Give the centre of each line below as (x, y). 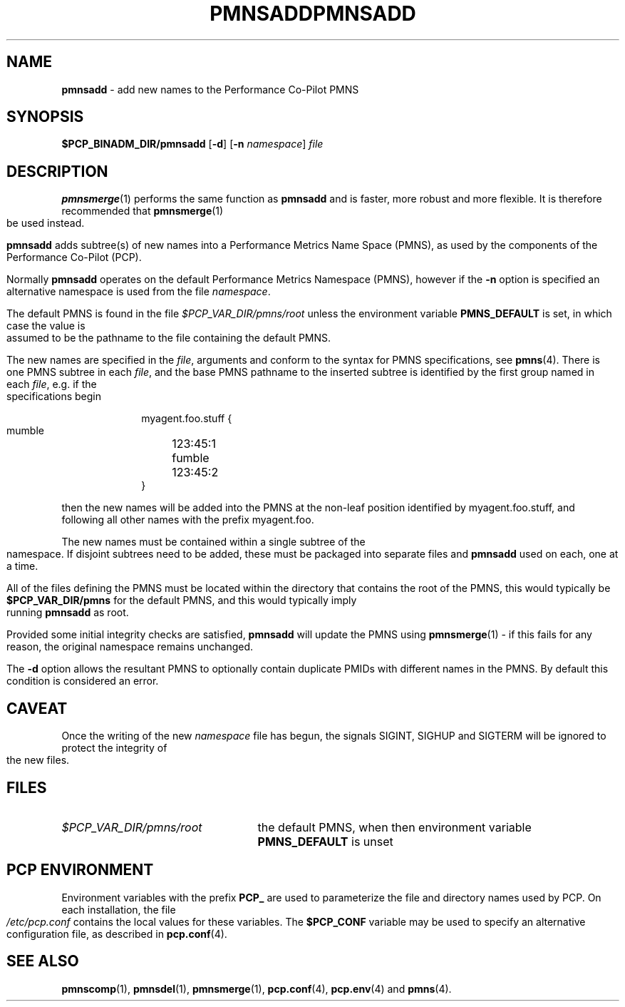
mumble (25, 431)
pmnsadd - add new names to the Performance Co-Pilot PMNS (210, 89)
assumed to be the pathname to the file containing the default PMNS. (169, 338)
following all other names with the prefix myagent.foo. (188, 520)
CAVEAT (37, 708)
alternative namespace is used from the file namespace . (139, 292)
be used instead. (46, 223)
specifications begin (54, 397)
